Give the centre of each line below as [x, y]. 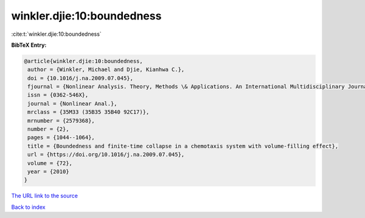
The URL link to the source [45, 196]
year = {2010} [48, 172]
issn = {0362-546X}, [58, 95]
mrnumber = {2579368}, [61, 121]
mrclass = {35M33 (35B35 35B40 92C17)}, [89, 112]
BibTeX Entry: [29, 45]
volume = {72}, [50, 163]
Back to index [28, 207]
